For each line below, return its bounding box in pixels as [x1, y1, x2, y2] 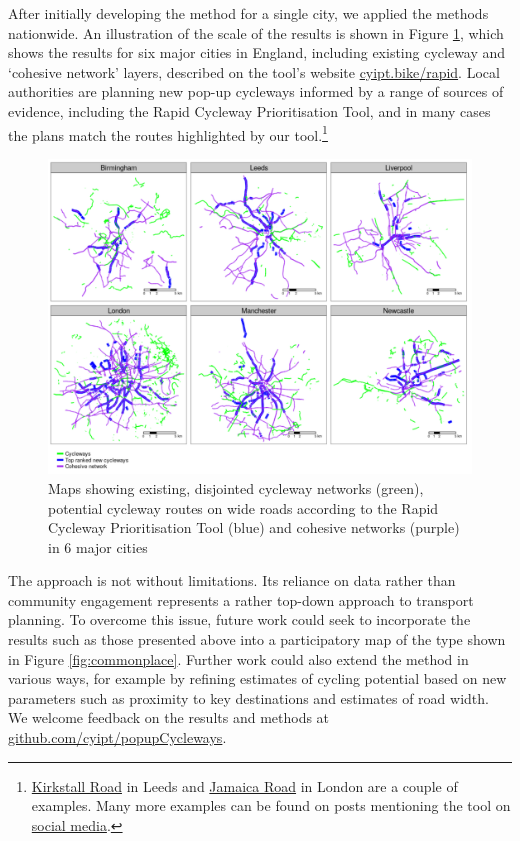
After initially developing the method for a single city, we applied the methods [8, 3, 489, 23]
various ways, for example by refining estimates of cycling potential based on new [8, 668, 507, 689]
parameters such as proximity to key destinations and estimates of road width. [8, 687, 489, 708]
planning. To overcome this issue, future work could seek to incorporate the [8, 609, 471, 630]
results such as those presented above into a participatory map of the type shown [8, 629, 506, 650]
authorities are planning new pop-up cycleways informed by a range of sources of [8, 81, 504, 102]
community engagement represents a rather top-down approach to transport [8, 589, 474, 610]
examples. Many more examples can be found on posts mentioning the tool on [31, 795, 511, 816]
